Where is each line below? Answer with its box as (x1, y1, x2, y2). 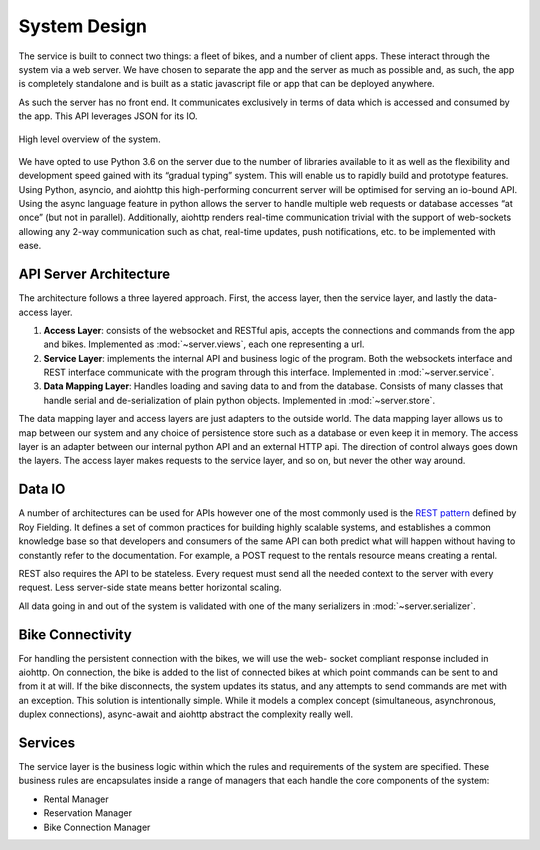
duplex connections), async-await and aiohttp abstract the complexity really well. (18, 708, 354, 720)
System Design (18, 15, 148, 37)
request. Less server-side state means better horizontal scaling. (18, 581, 282, 594)
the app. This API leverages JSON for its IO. (18, 110, 199, 122)
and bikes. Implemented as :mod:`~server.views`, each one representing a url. (43, 338, 365, 350)
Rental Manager (43, 793, 109, 805)
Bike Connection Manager (43, 821, 151, 833)
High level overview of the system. (18, 133, 161, 145)
